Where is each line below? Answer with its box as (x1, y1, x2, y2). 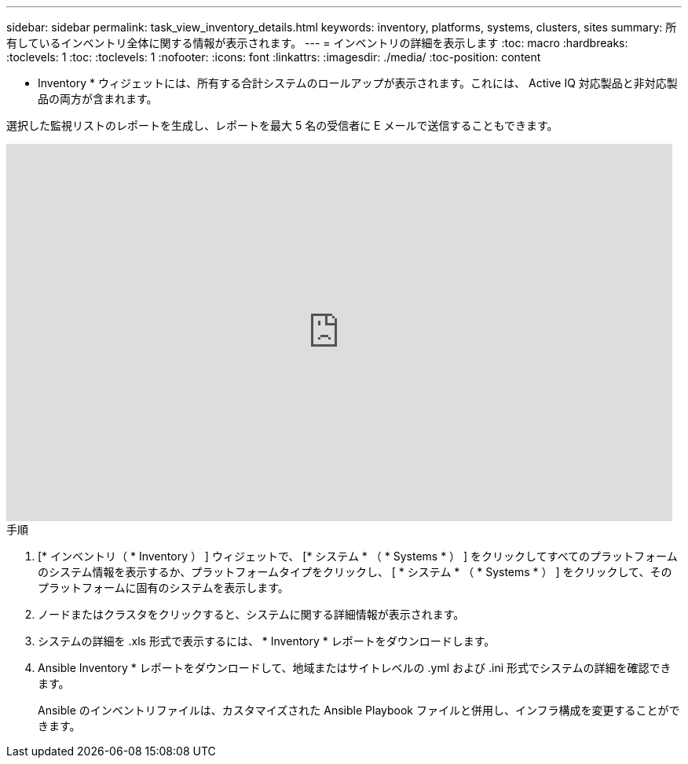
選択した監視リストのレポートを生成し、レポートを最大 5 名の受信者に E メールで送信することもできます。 (6, 119, 558, 132)
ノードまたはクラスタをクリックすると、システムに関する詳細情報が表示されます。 (38, 608, 465, 621)
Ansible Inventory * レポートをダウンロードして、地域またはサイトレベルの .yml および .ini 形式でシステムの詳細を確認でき (38, 661, 672, 674)
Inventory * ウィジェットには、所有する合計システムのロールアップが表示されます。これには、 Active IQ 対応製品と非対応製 (38, 76, 678, 90)
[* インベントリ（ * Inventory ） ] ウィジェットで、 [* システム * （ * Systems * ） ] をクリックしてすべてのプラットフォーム (38, 549, 678, 563)
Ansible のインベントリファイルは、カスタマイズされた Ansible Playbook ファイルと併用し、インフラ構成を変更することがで (38, 703, 680, 717)
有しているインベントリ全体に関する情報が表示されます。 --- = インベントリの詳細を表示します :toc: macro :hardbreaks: (6, 36, 628, 50)
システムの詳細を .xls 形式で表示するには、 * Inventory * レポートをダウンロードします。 (38, 634, 496, 648)
